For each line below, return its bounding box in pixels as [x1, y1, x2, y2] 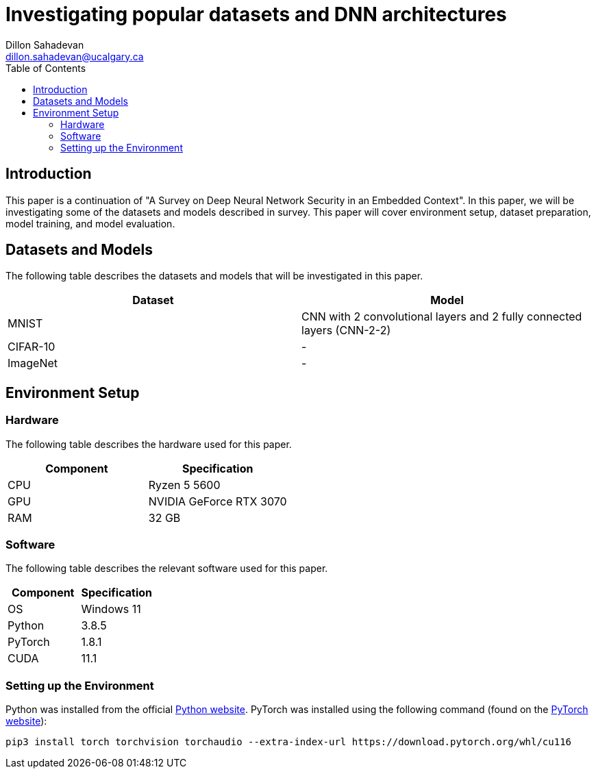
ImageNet [8, 356, 58, 371]
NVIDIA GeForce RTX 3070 [148, 494, 287, 508]
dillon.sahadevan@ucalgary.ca [5, 50, 144, 62]
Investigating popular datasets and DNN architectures [5, 3, 507, 26]
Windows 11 [81, 602, 141, 616]
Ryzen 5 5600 [148, 477, 221, 492]
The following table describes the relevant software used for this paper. [5, 562, 328, 575]
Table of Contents [5, 62, 86, 74]
